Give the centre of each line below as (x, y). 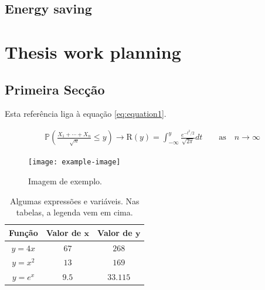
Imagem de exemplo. (65, 181)
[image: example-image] (74, 162)
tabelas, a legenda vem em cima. (74, 212)
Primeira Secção (55, 89)
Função (23, 232)
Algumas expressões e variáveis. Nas (74, 200)
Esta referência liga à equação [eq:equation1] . (86, 114)
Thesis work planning (93, 51)
